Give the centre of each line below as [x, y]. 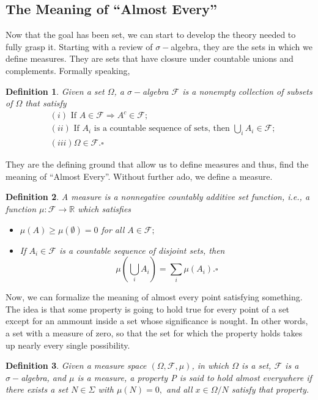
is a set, [257, 365]
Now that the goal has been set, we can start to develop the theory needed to [151, 35]
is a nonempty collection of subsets [247, 91]
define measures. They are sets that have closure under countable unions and [150, 58]
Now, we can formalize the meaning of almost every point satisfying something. [154, 297]
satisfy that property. [270, 389]
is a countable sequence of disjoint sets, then [142, 250]
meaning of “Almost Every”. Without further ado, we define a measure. [139, 176]
